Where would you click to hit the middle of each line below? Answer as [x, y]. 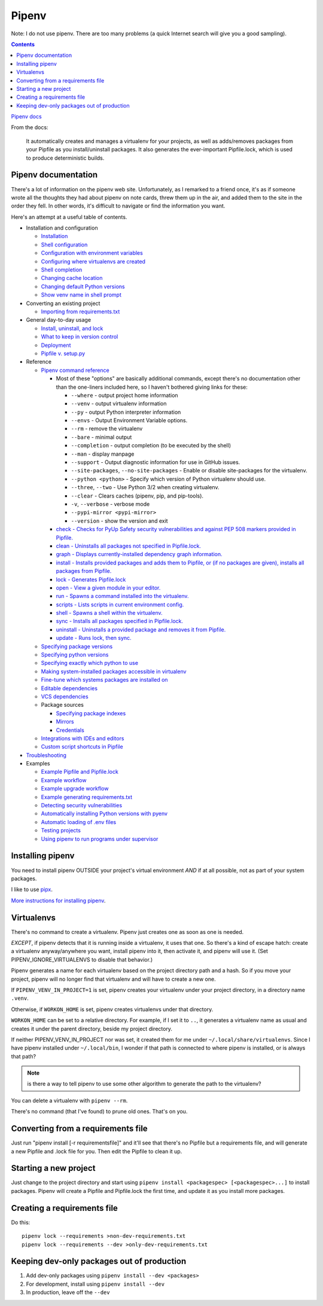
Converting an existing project [63, 303]
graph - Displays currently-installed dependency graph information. [139, 554]
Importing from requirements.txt [80, 312]
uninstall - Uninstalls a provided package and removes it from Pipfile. [141, 629]
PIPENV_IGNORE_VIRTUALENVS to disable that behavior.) [82, 959]
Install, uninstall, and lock [72, 328]
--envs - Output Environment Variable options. [129, 420]
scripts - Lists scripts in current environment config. [120, 605]
